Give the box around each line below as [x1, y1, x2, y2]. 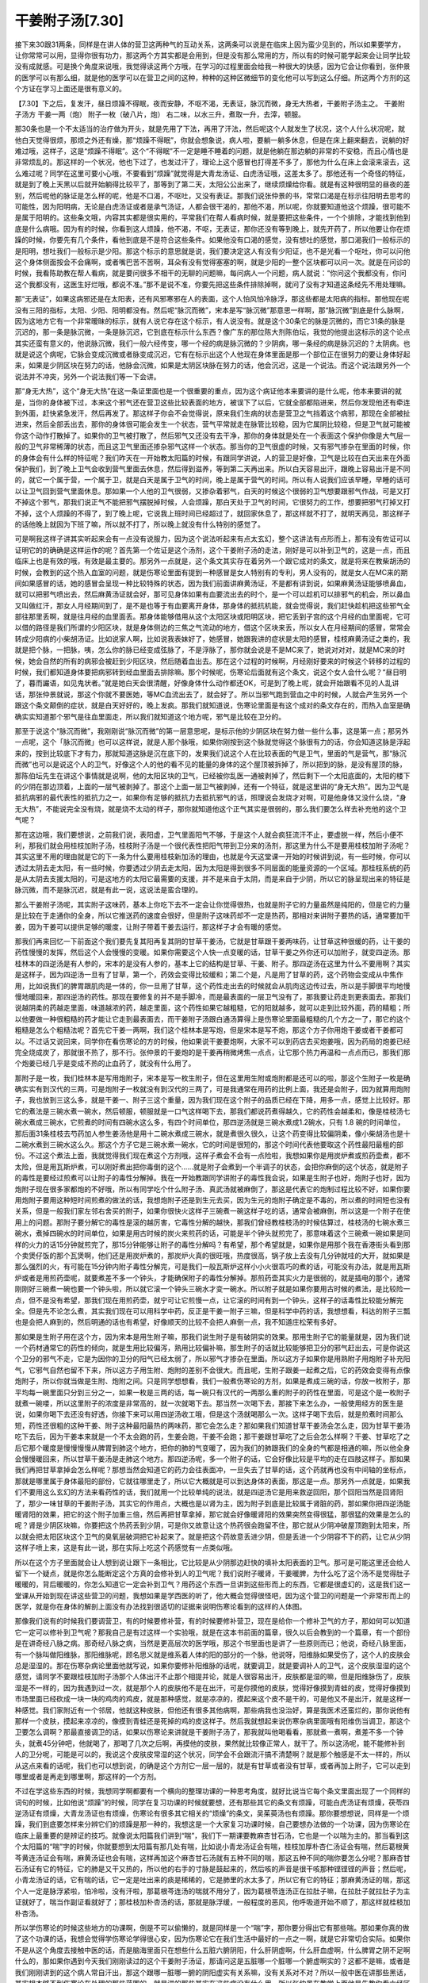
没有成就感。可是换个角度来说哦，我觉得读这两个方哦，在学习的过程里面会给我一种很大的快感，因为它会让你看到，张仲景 [14, 62, 411, 71]
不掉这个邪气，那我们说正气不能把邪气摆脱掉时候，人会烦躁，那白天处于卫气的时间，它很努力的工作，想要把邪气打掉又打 [14, 497, 411, 507]
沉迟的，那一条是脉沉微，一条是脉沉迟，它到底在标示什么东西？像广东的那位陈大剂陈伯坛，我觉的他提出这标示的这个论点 [14, 328, 411, 337]
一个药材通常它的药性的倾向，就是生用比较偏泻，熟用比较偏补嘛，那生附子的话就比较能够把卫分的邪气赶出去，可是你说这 [14, 1343, 411, 1352]
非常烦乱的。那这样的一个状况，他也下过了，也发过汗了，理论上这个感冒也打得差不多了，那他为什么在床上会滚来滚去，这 [14, 157, 411, 167]
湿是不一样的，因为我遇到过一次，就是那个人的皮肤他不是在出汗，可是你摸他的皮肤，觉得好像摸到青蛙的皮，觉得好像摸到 [14, 1682, 411, 1693]
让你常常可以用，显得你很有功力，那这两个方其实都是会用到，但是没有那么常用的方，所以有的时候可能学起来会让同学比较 [14, 50, 411, 59]
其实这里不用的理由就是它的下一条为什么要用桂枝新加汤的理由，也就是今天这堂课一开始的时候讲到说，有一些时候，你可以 [14, 852, 411, 861]
